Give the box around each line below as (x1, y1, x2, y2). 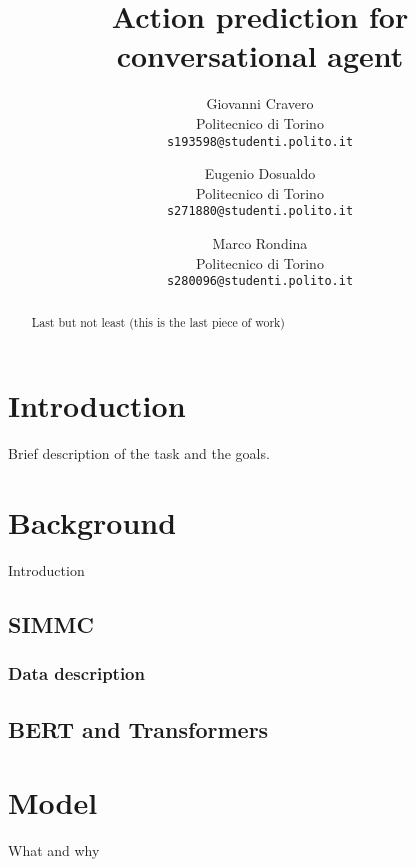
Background (8, 502, 177, 543)
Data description (8, 661, 145, 686)
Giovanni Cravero (206, 93, 314, 114)
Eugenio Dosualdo (204, 163, 316, 184)
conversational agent (116, 35, 404, 76)
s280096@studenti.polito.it (166, 274, 354, 289)
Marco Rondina (212, 233, 308, 253)
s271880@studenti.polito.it (166, 204, 354, 219)
